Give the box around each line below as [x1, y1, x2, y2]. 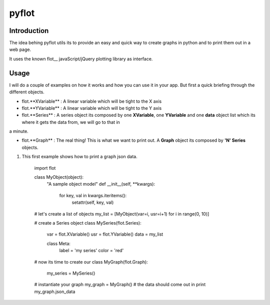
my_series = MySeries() [46, 270, 95, 276]
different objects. [9, 89, 44, 95]
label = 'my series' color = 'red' [59, 248, 124, 254]
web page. [9, 46, 31, 52]
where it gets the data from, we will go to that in [21, 119, 120, 125]
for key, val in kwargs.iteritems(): [59, 192, 127, 198]
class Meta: [46, 240, 71, 247]
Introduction [9, 26, 49, 35]
